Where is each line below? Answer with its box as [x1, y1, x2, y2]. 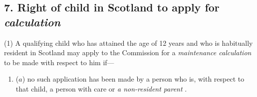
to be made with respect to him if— [4, 57, 114, 67]
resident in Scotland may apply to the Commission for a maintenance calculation [4, 47, 252, 58]
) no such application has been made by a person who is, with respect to [22, 74, 245, 84]
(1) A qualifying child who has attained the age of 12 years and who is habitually [4, 37, 253, 48]
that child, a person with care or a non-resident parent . [15, 83, 187, 94]
